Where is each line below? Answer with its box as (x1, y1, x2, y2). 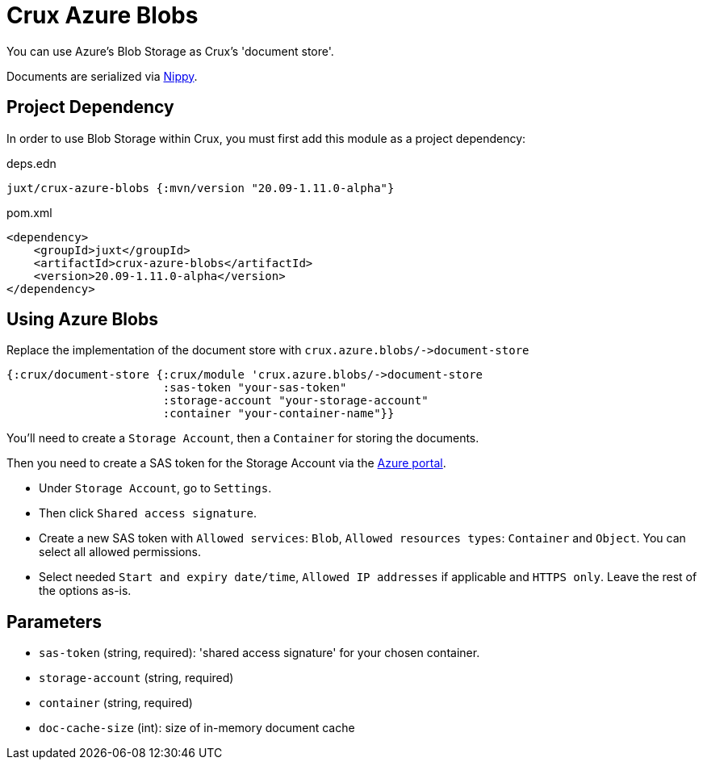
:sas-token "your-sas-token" (162, 381, 347, 395)
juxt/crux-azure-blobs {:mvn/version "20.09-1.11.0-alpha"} (6, 181, 395, 195)
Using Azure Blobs (6, 309, 158, 330)
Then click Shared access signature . (39, 506, 257, 521)
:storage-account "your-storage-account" (162, 394, 429, 408)
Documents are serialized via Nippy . (6, 69, 198, 83)
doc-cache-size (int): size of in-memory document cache (39, 721, 355, 735)
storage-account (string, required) (39, 671, 234, 685)
